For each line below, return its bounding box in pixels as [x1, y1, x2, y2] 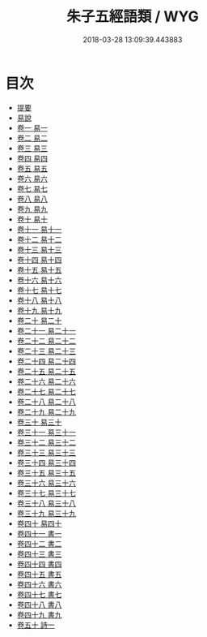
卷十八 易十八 [16, 295, 62, 305]
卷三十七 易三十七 [16, 488, 76, 497]
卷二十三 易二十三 [16, 346, 76, 355]
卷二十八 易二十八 [16, 397, 76, 407]
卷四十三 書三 [16, 549, 62, 558]
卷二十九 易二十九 [16, 407, 76, 416]
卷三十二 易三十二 [16, 437, 76, 447]
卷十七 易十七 [16, 285, 62, 295]
